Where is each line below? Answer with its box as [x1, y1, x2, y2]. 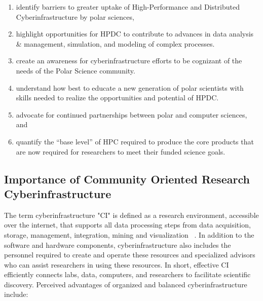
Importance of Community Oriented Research [4, 171, 250, 186]
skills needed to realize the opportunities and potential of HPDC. [16, 92, 219, 103]
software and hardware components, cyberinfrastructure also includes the [4, 239, 231, 250]
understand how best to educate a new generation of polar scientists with [16, 82, 244, 93]
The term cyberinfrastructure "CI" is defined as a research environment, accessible [4, 209, 259, 220]
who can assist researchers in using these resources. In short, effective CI [4, 259, 229, 270]
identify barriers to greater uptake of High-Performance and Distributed [16, 2, 240, 12]
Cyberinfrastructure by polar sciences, [16, 11, 134, 22]
